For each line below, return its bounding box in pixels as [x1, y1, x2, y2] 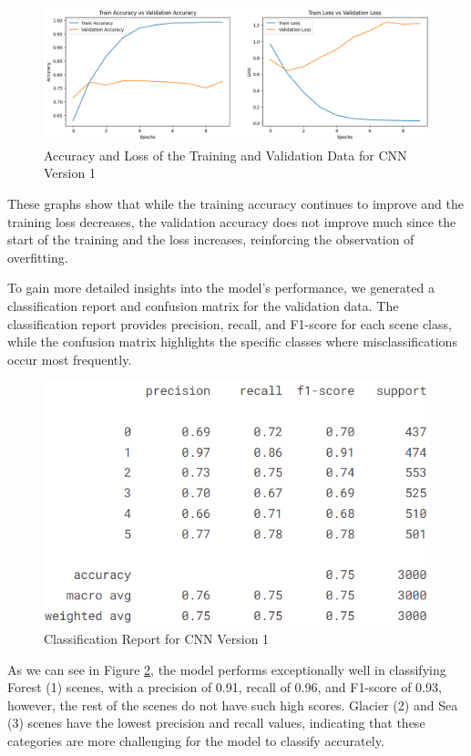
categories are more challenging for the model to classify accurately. [7, 731, 384, 751]
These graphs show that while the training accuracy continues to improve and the [7, 194, 464, 213]
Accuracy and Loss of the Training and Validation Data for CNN [44, 145, 407, 164]
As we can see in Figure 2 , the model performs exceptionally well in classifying [7, 659, 446, 678]
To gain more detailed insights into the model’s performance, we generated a [7, 278, 435, 297]
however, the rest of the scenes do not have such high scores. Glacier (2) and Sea [7, 695, 458, 714]
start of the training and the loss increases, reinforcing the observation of [7, 230, 415, 249]
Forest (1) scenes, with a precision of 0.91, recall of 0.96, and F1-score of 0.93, [7, 678, 442, 697]
